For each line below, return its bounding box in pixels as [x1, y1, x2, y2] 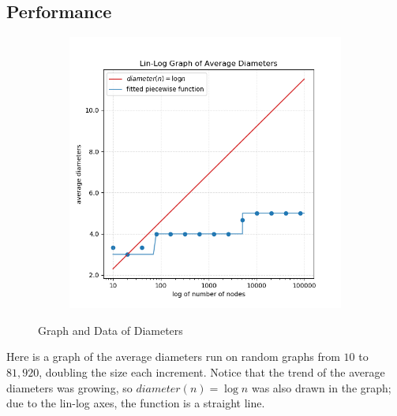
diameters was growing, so [6, 379, 133, 396]
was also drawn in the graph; [251, 379, 391, 396]
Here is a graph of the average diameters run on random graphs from [6, 348, 340, 365]
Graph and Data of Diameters [38, 321, 183, 338]
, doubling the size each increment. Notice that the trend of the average [39, 363, 385, 380]
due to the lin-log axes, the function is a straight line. [6, 395, 265, 411]
